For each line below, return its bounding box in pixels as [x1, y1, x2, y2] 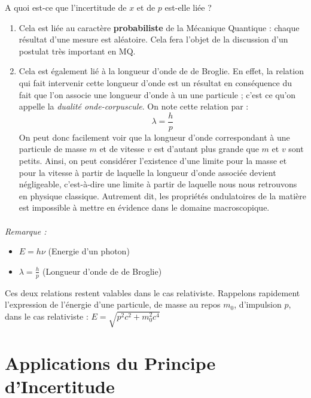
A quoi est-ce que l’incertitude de [5, 1, 127, 13]
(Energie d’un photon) [48, 245, 130, 257]
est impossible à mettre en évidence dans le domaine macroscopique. [19, 201, 270, 214]
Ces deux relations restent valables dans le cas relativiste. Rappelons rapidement [5, 286, 300, 299]
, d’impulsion [234, 298, 282, 311]
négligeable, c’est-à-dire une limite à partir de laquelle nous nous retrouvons [19, 178, 297, 190]
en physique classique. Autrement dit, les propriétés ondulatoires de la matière [19, 189, 306, 202]
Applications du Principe [5, 350, 216, 375]
